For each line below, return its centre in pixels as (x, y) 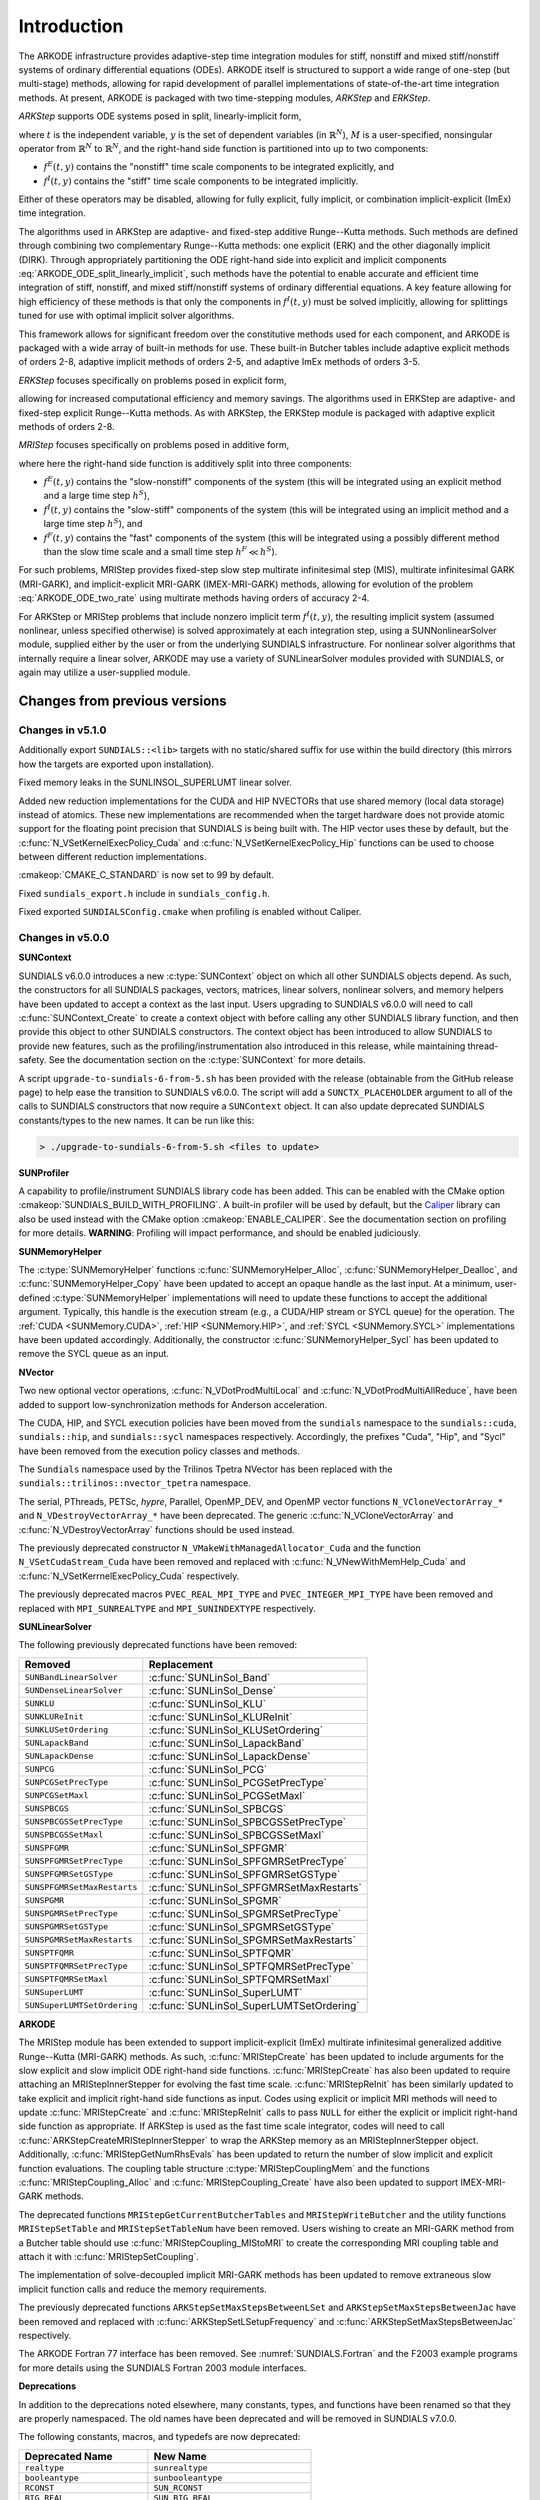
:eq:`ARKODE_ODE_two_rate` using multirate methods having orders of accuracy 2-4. (194, 598)
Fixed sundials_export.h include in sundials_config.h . (144, 893)
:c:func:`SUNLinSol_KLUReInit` (220, 1717)
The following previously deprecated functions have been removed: (158, 1645)
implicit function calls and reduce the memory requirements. (142, 2289)
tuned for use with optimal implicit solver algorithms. (126, 316)
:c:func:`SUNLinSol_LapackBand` (226, 1743)
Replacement (181, 1664)
